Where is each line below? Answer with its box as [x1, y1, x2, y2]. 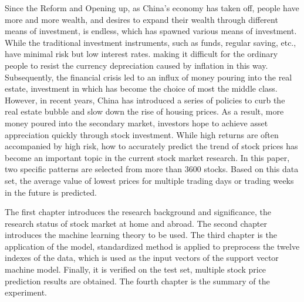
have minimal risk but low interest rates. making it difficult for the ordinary [5, 48, 278, 60]
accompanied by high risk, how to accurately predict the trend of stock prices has [5, 140, 298, 152]
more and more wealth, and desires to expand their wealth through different [5, 13, 278, 25]
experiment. [5, 286, 47, 298]
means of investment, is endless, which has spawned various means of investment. [5, 25, 297, 37]
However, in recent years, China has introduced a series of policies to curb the [5, 93, 285, 106]
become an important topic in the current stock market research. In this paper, [5, 151, 290, 163]
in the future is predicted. [5, 186, 97, 198]
